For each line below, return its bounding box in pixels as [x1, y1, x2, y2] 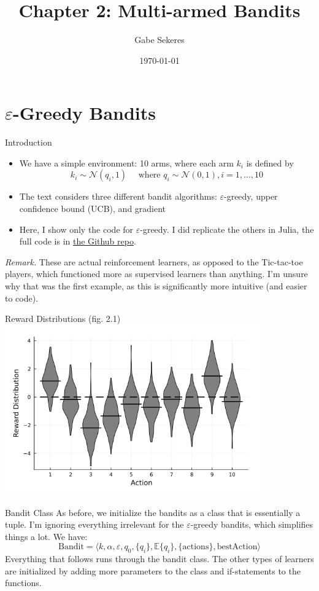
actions [182, 542, 209, 552]
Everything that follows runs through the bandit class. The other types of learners [5, 552, 314, 565]
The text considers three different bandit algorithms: [19, 190, 217, 203]
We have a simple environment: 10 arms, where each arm [19, 156, 234, 169]
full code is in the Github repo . [19, 235, 136, 248]
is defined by [246, 156, 294, 169]
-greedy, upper [224, 190, 278, 203]
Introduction [5, 136, 52, 149]
